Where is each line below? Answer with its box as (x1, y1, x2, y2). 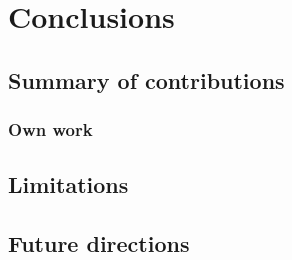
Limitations (8, 169, 129, 200)
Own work (8, 117, 93, 142)
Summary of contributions (8, 64, 285, 95)
